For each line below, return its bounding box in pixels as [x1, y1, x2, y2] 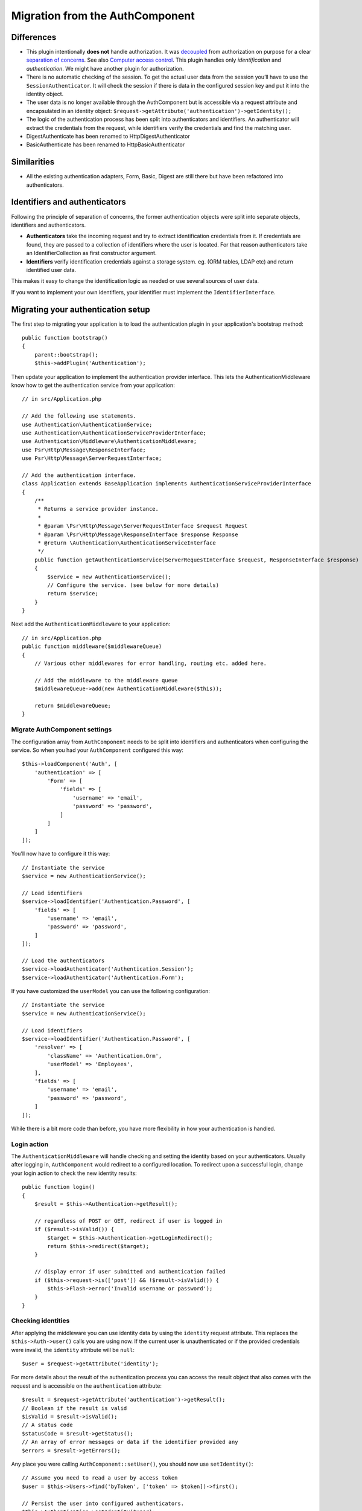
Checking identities [11, 1316, 70, 1325]
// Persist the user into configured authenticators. [22, 1500, 184, 1507]
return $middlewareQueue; [34, 702, 112, 709]
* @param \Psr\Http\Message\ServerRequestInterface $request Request [37, 523, 248, 529]
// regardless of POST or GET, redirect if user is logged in [34, 1217, 223, 1224]
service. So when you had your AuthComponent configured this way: [11, 746, 184, 754]
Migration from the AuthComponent [11, 9, 195, 22]
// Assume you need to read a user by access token [22, 1475, 178, 1481]
